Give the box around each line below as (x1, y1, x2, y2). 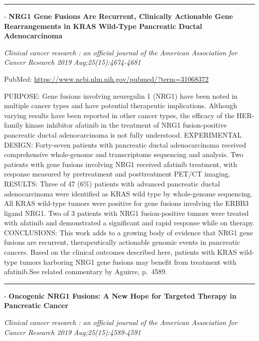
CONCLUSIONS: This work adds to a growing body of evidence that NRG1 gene (4, 227, 254, 237)
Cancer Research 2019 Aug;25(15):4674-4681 (4, 57, 141, 67)
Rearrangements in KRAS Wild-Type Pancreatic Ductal (4, 20, 202, 31)
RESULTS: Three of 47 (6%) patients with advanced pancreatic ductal (4, 178, 220, 188)
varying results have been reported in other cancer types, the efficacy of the (4, 110, 235, 120)
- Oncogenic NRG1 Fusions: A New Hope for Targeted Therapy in (4, 290, 237, 301)
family (4, 120, 23, 130)
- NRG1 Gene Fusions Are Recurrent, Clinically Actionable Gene (4, 11, 233, 21)
